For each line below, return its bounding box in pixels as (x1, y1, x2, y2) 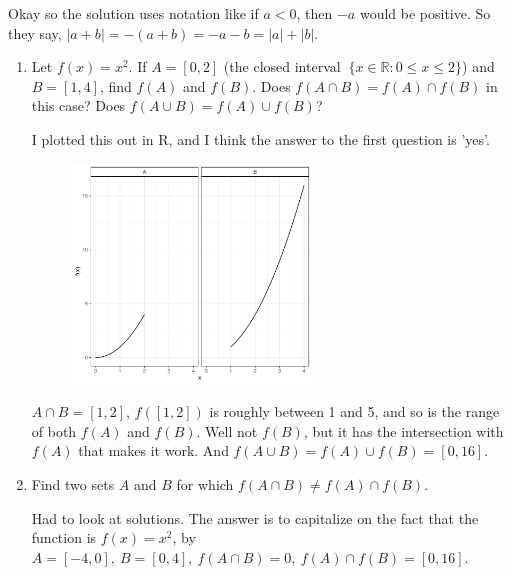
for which (176, 473, 234, 494)
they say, (8, 22, 62, 43)
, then (296, 3, 333, 23)
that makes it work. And (78, 440, 229, 461)
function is (31, 527, 97, 548)
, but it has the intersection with (303, 420, 504, 441)
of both (31, 420, 77, 441)
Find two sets (31, 473, 115, 494)
